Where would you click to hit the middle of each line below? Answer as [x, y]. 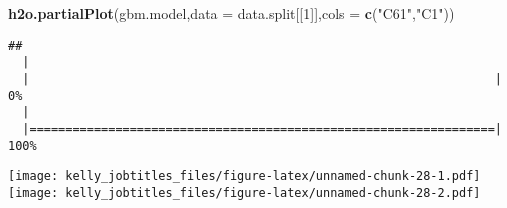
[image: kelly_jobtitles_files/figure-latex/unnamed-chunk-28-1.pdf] [244, 176]
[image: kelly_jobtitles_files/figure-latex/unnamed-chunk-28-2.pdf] [244, 192]
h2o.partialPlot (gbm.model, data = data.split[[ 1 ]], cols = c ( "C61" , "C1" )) [231, 13]
